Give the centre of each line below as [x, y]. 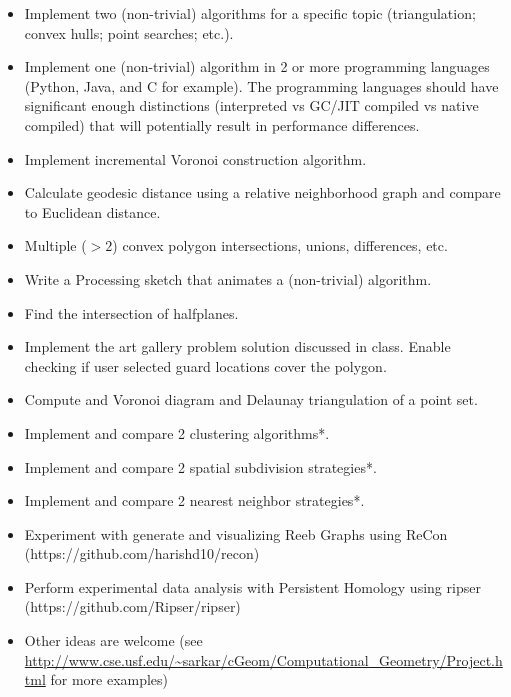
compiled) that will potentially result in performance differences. [222, 124]
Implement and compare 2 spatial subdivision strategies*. [200, 466]
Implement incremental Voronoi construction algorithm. [195, 158]
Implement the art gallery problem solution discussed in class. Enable [237, 346]
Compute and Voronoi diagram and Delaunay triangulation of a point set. [251, 399]
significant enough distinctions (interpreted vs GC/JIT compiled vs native [251, 105]
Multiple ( [55, 245]
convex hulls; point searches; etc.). [129, 32]
